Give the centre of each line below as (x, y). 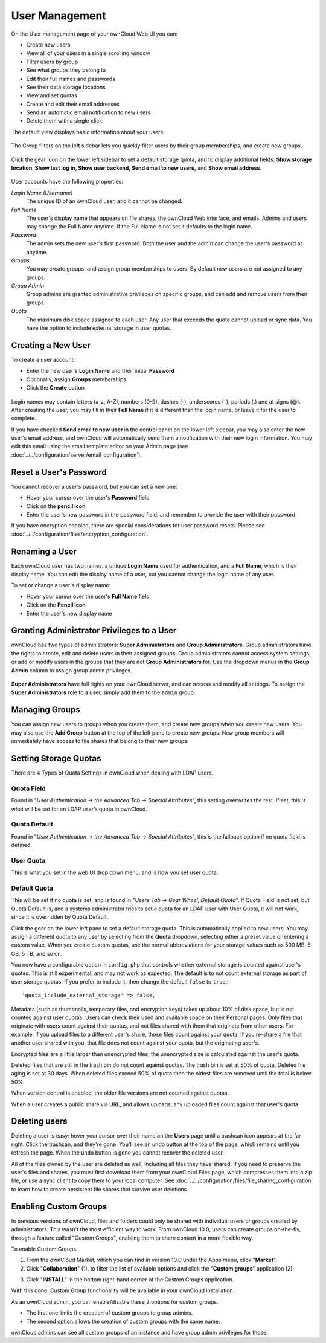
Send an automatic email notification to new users (88, 112)
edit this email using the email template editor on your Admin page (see (100, 446)
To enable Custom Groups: (44, 1249)
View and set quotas (52, 95)
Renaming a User (44, 551)
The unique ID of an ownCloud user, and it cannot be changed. (104, 201)
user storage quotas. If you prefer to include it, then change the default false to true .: (120, 981)
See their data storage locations (66, 87)
